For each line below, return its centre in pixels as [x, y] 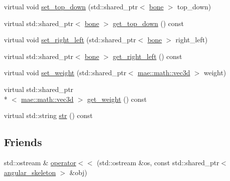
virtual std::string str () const [48, 115]
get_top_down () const [148, 23]
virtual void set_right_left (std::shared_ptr [70, 40]
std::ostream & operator [40, 162]
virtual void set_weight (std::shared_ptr [65, 73]
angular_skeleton [30, 172]
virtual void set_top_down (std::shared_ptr [71, 6]
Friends [23, 142]
